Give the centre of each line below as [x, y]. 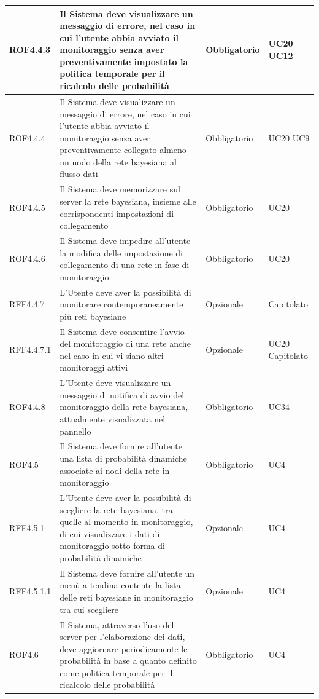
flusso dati [79, 174]
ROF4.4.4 [27, 137]
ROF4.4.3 [30, 49]
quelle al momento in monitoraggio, [126, 522]
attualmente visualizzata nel [113, 419]
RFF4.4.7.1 [30, 349]
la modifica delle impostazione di [121, 252]
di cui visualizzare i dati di [110, 533]
